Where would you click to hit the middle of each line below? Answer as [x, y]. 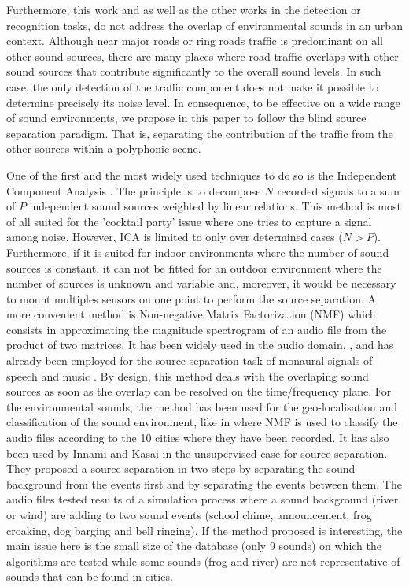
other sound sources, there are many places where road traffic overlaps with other [203, 56]
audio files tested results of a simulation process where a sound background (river [203, 499]
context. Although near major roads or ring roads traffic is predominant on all [195, 41]
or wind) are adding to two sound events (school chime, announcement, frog [189, 515]
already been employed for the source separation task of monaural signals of [190, 360]
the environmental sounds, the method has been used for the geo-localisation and [202, 406]
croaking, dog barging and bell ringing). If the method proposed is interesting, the [204, 530]
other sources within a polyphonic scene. [104, 149]
